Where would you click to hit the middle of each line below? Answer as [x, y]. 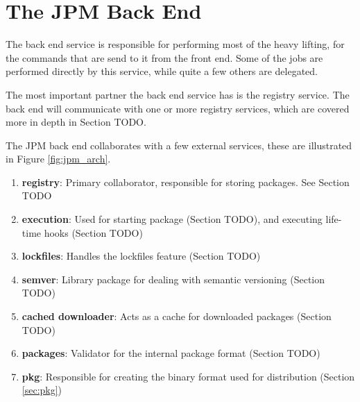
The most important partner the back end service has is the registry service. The [178, 94]
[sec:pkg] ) [42, 390]
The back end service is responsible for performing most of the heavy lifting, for [175, 44]
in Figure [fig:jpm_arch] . [58, 159]
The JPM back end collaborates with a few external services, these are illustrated [179, 145]
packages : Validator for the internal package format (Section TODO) [171, 353]
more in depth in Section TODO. [76, 122]
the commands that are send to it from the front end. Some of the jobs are [164, 57]
